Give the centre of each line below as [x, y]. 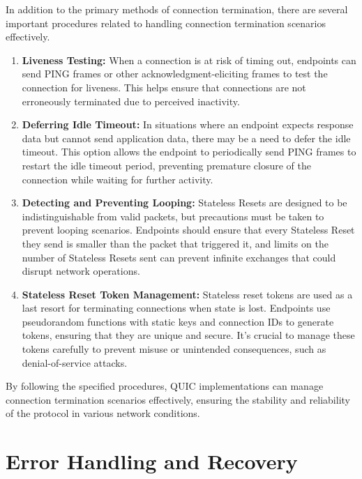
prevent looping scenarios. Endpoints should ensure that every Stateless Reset [188, 230]
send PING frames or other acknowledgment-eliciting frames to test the [175, 74]
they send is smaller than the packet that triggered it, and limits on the [175, 243]
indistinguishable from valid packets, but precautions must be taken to [173, 216]
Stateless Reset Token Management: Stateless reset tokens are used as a [187, 294]
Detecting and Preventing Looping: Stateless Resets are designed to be [184, 203]
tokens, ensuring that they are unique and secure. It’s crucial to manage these [188, 335]
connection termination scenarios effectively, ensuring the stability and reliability [178, 399]
